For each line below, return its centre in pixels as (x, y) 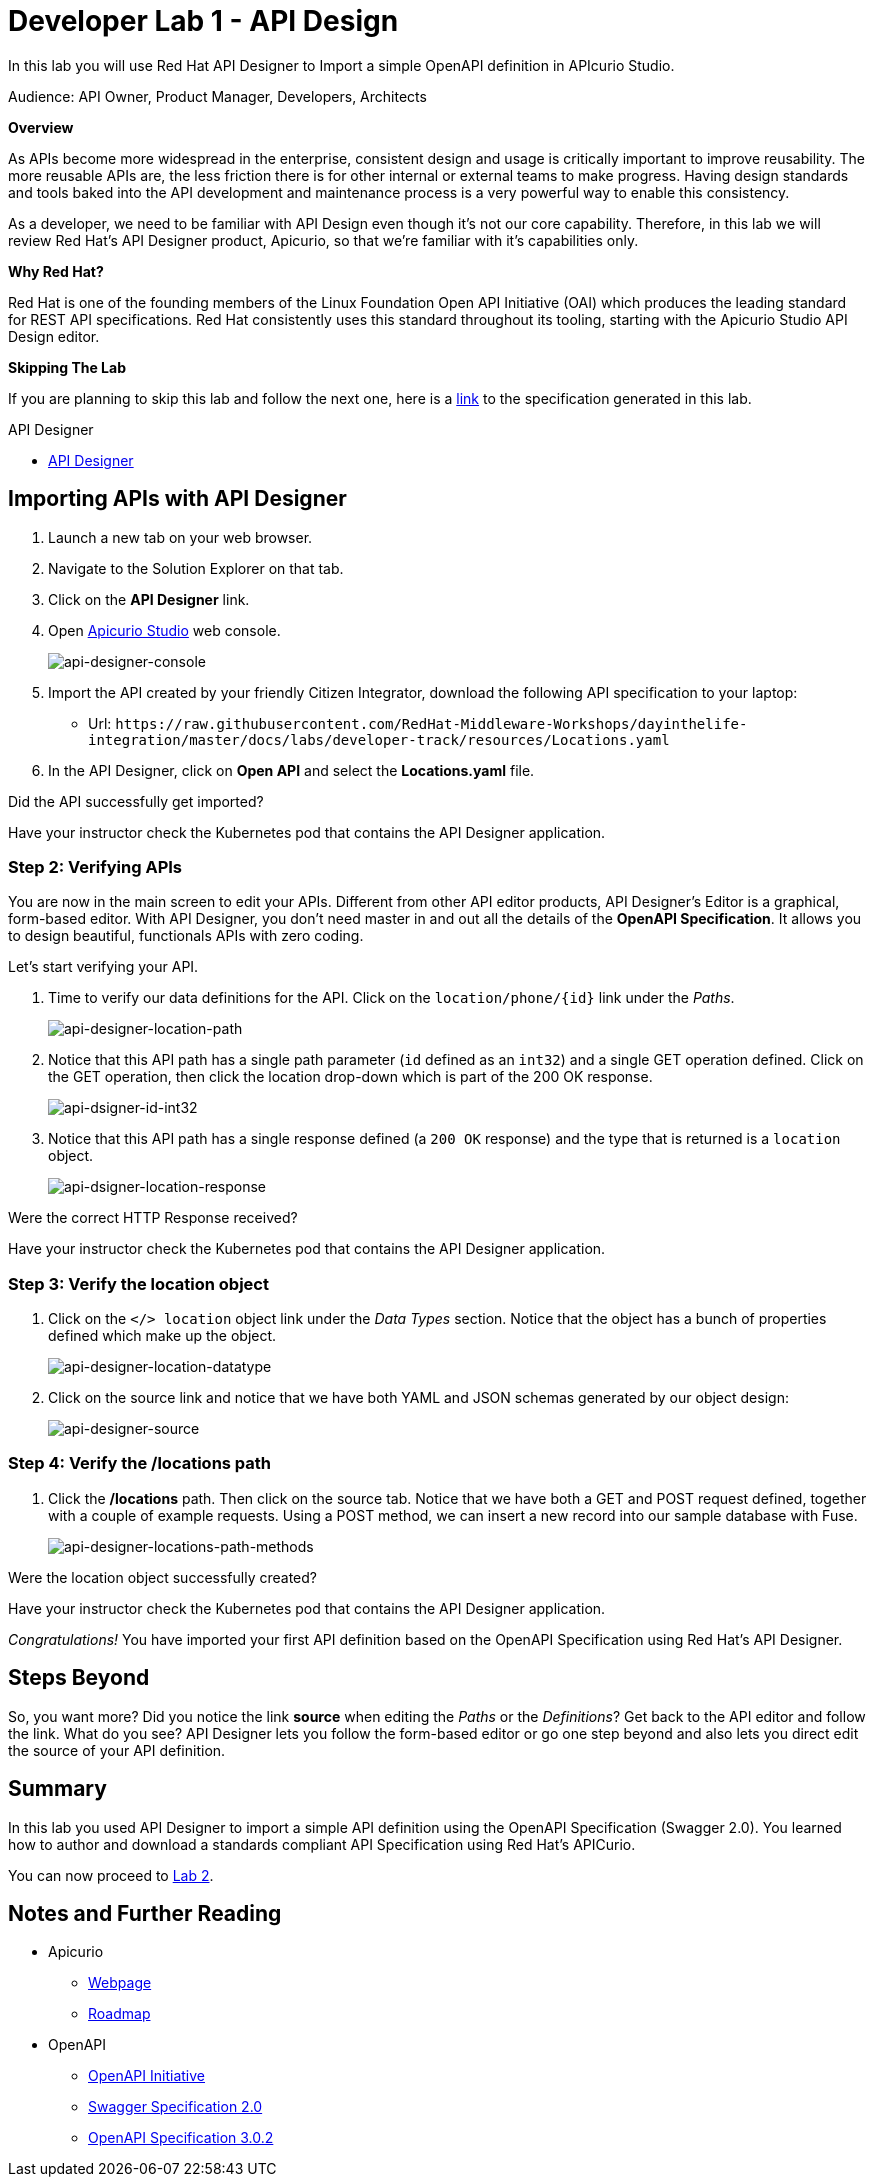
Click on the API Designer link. (149, 599)
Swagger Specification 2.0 (175, 2107)
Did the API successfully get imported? (136, 801)
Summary (57, 1789)
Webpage (120, 1983)
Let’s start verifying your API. (103, 967)
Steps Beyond (79, 1678)
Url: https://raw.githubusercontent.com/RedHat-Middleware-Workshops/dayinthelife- (418, 723)
